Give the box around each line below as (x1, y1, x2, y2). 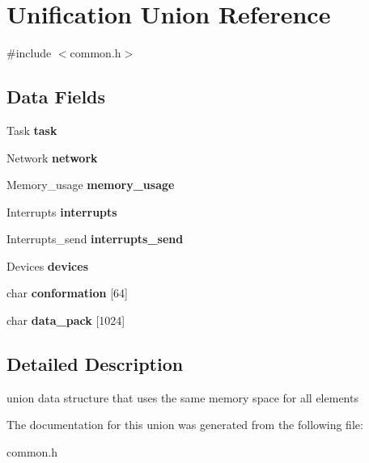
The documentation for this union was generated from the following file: (6, 416, 363, 433)
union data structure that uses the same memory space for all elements (6, 389, 358, 406)
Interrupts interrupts (6, 203, 117, 220)
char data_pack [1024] (6, 312, 125, 329)
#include (6, 44, 52, 61)
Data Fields (6, 84, 106, 109)
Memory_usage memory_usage (6, 176, 175, 193)
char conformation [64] (6, 284, 128, 301)
